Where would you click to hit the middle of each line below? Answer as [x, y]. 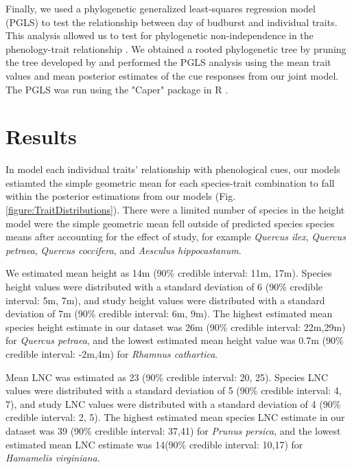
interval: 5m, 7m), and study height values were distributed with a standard [165, 300]
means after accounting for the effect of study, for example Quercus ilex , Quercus [176, 237]
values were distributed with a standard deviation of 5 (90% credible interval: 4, [174, 390]
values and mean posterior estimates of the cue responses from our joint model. [172, 75]
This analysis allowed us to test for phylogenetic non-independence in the [160, 35]
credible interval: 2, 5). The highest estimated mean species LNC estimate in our [175, 417]
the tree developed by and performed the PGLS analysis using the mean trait [168, 62]
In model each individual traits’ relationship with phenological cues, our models [173, 169]
